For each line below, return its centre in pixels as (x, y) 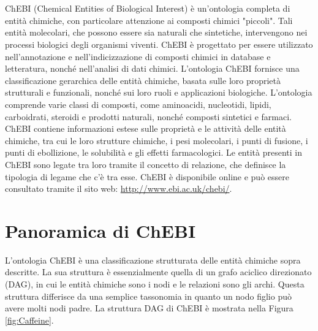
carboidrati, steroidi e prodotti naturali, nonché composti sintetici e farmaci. (148, 116)
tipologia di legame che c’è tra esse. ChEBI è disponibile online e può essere (147, 176)
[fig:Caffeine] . (29, 320)
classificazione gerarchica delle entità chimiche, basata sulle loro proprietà (143, 80)
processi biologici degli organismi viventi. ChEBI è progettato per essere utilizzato (159, 44)
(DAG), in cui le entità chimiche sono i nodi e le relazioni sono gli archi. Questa (155, 284)
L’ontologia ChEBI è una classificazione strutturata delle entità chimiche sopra (153, 260)
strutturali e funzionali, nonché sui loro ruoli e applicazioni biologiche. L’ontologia (159, 92)
